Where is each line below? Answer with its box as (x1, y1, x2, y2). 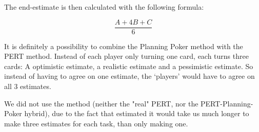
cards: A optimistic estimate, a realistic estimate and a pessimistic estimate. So (4, 60, 253, 71)
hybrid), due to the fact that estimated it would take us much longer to (24, 108, 249, 119)
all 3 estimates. (4, 81, 51, 92)
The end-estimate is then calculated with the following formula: (4, 2, 204, 12)
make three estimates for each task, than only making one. (4, 118, 188, 128)
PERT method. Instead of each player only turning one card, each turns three (4, 51, 249, 61)
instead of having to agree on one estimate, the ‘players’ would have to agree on (4, 71, 255, 81)
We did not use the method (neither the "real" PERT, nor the (4, 98, 198, 108)
